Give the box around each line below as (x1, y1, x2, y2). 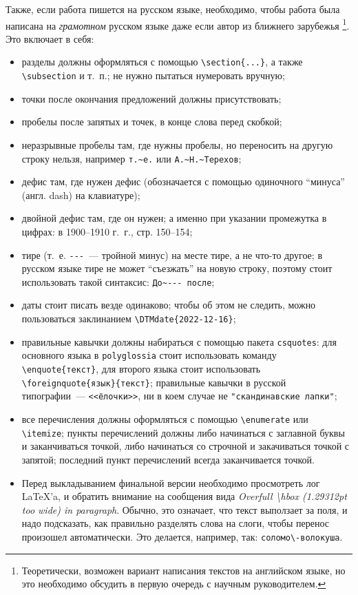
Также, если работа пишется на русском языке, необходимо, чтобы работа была (6, 2, 340, 16)
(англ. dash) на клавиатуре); (21, 187, 140, 202)
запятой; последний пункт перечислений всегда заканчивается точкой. (21, 452, 315, 466)
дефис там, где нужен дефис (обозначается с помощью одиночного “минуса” (21, 174, 345, 189)
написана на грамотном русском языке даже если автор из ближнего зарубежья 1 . (6, 16, 350, 32)
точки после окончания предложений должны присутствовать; (21, 91, 282, 105)
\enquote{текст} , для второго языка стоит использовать (21, 362, 261, 376)
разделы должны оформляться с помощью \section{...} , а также (21, 54, 303, 69)
